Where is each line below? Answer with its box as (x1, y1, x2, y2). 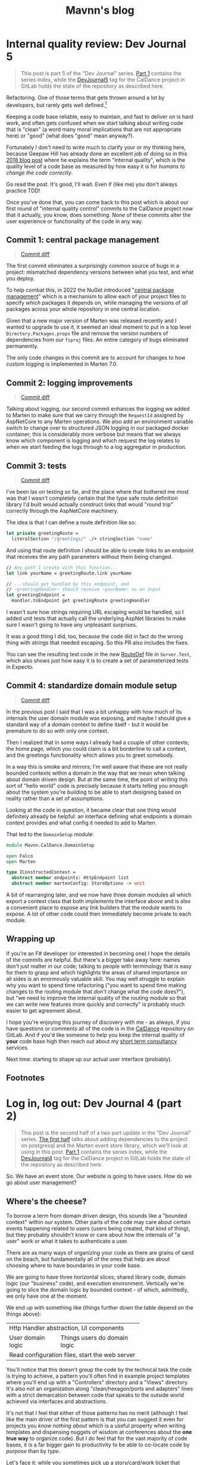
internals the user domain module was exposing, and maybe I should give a (6, 714, 191, 721)
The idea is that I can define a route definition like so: (6, 519, 136, 526)
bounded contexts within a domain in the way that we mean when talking (6, 769, 185, 776)
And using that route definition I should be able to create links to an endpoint (6, 546, 194, 553)
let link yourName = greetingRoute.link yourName (6, 570, 132, 576)
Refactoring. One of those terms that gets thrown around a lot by (6, 94, 165, 101)
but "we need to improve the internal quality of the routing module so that (6, 994, 186, 1001)
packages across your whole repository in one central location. (6, 305, 161, 313)
